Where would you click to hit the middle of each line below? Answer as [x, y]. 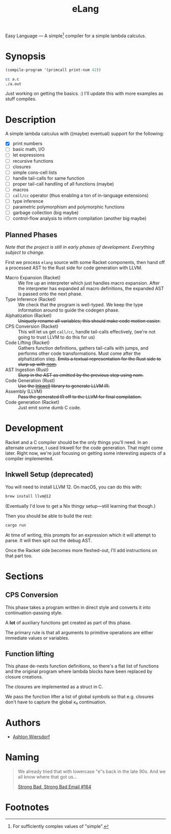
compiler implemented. [30, 458]
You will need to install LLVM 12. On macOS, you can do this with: [74, 487]
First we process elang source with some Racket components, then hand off [85, 263]
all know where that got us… [47, 777]
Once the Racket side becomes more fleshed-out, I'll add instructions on [81, 550]
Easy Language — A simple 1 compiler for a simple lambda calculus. [76, 35]
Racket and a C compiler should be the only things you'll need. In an [77, 442]
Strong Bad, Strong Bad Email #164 [54, 787]
